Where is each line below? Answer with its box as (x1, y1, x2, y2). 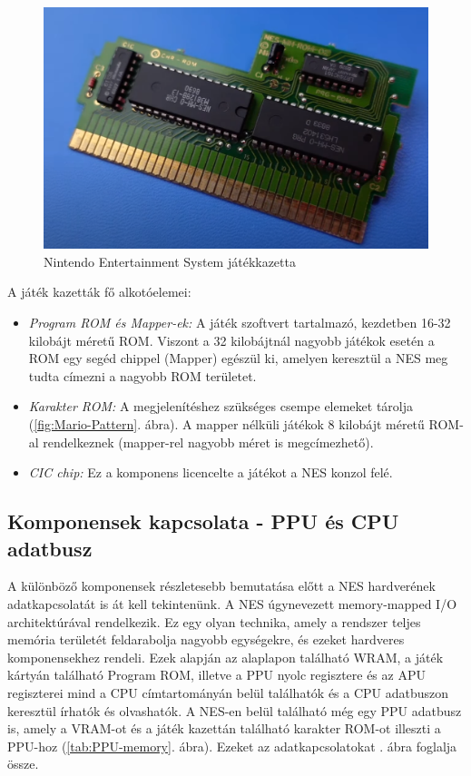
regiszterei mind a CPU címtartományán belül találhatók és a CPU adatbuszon (7, 683, 449, 702)
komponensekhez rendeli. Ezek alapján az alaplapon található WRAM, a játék (7, 647, 444, 666)
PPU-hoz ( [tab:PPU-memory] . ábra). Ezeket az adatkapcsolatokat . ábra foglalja (7, 736, 457, 755)
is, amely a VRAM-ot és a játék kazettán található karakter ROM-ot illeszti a (7, 719, 441, 738)
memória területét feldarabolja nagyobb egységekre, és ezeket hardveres (7, 630, 405, 649)
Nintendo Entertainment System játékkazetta (44, 251, 296, 270)
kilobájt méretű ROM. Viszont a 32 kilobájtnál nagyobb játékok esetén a (28, 330, 435, 349)
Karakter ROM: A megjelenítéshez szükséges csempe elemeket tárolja (28, 397, 414, 416)
